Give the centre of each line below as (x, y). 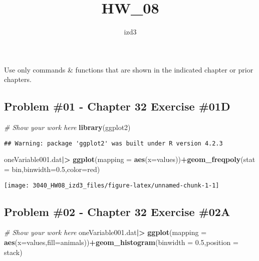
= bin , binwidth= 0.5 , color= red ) (52, 169)
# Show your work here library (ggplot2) (67, 127)
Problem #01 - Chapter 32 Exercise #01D (117, 106)
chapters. (18, 79)
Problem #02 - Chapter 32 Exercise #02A (117, 211)
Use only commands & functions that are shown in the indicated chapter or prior (129, 69)
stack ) (13, 252)
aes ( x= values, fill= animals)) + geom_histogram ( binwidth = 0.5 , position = (121, 242)
